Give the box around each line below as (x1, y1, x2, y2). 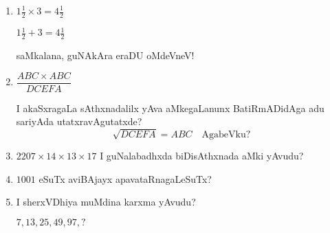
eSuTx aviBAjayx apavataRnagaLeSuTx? (38, 171, 212, 186)
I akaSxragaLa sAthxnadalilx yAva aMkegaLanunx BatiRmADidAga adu (16, 100, 324, 115)
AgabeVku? (201, 130, 251, 140)
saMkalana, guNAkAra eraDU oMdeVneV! (16, 48, 195, 63)
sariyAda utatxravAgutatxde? (16, 114, 142, 129)
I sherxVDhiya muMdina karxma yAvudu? (16, 195, 196, 209)
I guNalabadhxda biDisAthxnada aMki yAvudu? (100, 148, 304, 163)
